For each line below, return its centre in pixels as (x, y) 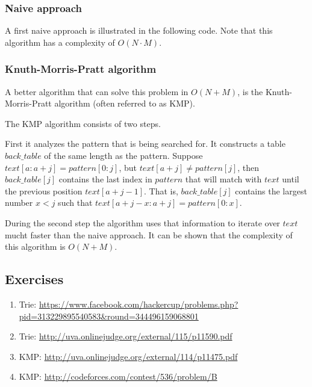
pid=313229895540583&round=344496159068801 (109, 316)
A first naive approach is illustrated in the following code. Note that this (139, 30)
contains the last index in (105, 179)
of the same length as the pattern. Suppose (123, 155)
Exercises (34, 279)
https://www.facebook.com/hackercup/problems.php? (139, 304)
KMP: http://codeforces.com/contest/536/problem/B (118, 376)
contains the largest (271, 190)
